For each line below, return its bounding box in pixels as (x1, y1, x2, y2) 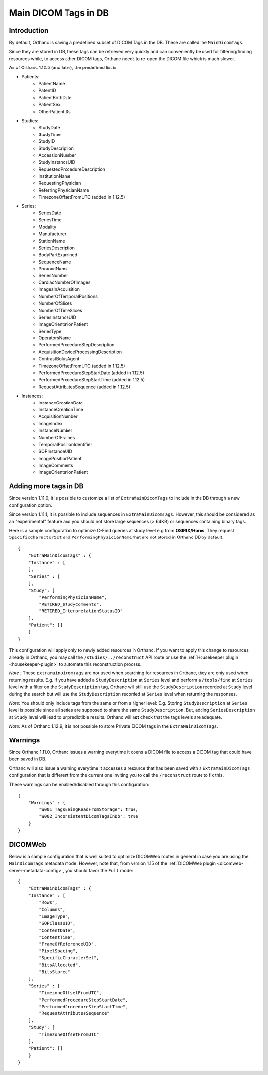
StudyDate (38, 125, 60, 131)
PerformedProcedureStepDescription (38, 342, 115, 348)
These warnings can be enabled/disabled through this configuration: (9, 781, 150, 787)
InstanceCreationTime (38, 406, 84, 412)
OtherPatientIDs (38, 108, 71, 114)
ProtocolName (38, 266, 68, 271)
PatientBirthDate (38, 94, 72, 100)
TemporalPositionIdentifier (38, 441, 93, 447)
